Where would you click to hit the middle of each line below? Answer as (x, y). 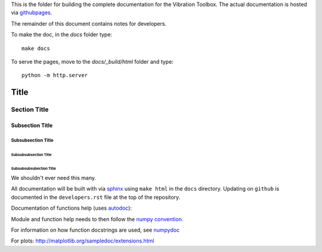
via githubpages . (32, 13)
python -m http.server (55, 75)
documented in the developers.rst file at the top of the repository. (96, 197)
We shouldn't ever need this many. (54, 178)
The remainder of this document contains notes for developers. (89, 23)
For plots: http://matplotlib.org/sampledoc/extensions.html (83, 241)
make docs (36, 48)
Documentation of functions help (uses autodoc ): (72, 208)
